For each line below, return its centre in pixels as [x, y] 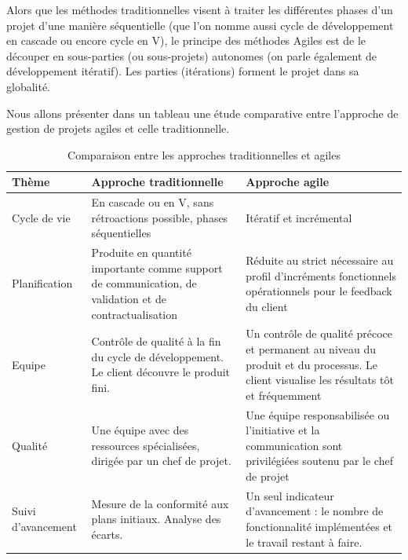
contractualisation [135, 314]
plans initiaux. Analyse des [156, 519]
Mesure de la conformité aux [160, 503]
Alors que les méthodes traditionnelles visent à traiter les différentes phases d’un [200, 9]
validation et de [129, 298]
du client [267, 306]
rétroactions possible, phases [160, 217]
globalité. [29, 86]
